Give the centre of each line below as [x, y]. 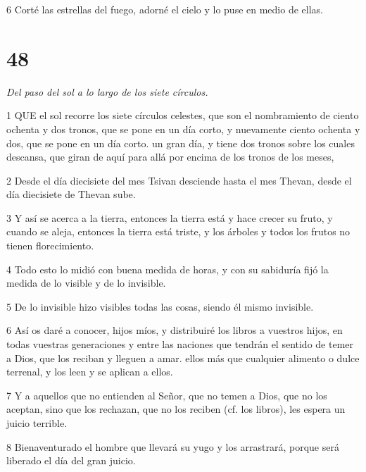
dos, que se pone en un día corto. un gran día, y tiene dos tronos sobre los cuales [181, 143]
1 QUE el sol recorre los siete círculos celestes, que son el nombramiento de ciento [183, 115]
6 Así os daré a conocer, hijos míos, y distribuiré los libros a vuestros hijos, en [175, 330]
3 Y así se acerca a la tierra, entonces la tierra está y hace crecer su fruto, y [170, 217]
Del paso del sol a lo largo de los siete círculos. [107, 91]
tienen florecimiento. [50, 246]
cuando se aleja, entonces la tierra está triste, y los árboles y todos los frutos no [178, 231]
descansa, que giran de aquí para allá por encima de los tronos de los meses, [170, 157]
